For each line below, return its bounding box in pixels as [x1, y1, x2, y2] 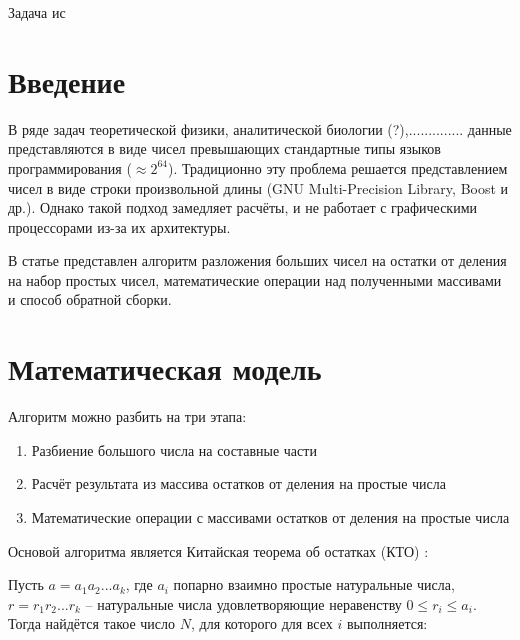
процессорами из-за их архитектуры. [8, 216, 231, 237]
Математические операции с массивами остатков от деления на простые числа [31, 506, 510, 527]
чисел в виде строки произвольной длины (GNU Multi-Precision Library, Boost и [8, 177, 509, 198]
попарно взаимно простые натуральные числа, [173, 574, 455, 595]
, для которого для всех [190, 613, 333, 634]
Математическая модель [8, 348, 322, 389]
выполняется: [346, 613, 428, 634]
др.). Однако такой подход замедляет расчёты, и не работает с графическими [8, 197, 478, 218]
